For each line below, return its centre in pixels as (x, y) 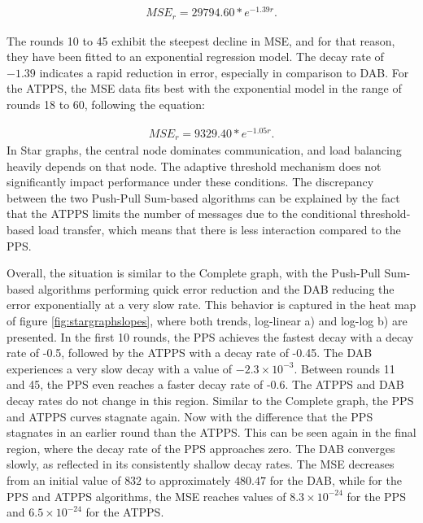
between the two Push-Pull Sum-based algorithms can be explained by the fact (203, 197)
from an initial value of (64, 479)
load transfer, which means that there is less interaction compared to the (219, 230)
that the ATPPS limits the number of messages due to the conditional (182, 214)
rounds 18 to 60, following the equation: (106, 104)
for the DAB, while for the (336, 479)
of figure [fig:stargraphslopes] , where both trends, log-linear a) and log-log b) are (207, 321)
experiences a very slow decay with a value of (120, 368)
